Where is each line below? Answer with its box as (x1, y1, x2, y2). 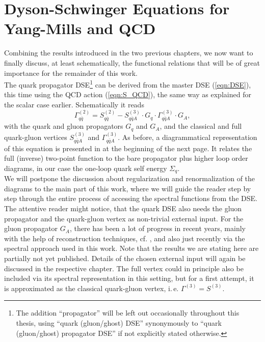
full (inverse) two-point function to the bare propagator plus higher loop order (4, 153, 248, 163)
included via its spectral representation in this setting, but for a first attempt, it (4, 273, 254, 283)
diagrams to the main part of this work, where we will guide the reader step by (4, 183, 251, 193)
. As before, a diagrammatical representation (118, 131, 257, 142)
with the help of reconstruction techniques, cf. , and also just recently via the (4, 233, 245, 243)
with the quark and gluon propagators (4, 121, 123, 131)
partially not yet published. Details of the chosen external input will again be (4, 252, 246, 263)
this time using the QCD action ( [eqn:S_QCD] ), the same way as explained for (4, 89, 251, 100)
